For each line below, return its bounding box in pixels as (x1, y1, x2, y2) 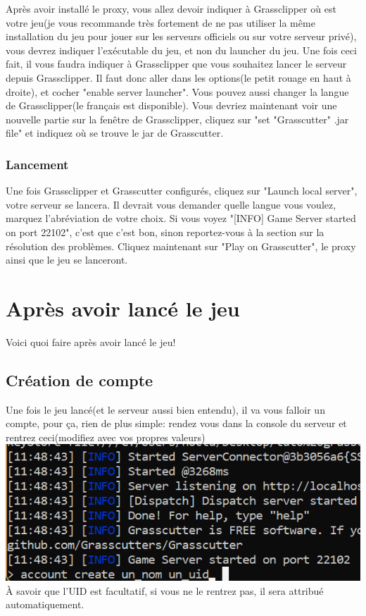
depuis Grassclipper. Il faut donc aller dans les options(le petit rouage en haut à (6, 70, 351, 85)
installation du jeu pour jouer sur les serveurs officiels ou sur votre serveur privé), (6, 29, 357, 44)
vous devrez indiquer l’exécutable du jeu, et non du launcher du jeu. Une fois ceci (6, 42, 357, 57)
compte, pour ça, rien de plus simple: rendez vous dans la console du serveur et (6, 416, 347, 431)
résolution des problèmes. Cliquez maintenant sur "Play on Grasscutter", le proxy (6, 238, 356, 253)
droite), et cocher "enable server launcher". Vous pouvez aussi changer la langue (6, 84, 349, 99)
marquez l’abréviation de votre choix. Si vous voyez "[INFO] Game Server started (6, 211, 356, 226)
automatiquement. (6, 597, 84, 612)
